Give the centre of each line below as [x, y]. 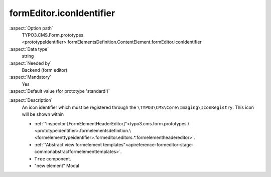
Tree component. [53, 158]
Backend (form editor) [45, 70]
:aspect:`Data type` [29, 49]
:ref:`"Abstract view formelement [68, 144]
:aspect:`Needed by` [30, 63]
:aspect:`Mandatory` [30, 77]
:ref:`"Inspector [50, 123]
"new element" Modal [57, 165]
